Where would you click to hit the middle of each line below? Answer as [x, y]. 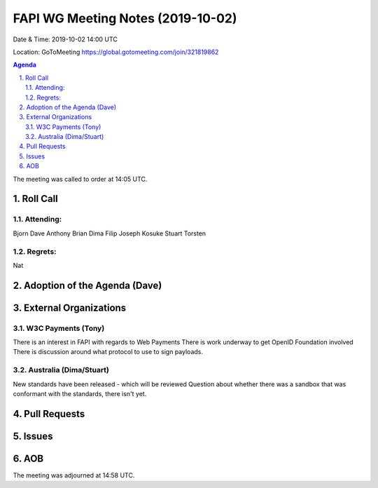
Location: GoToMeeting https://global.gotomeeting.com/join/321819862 [116, 52]
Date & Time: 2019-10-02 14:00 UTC [65, 39]
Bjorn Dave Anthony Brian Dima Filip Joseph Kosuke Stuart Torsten [110, 233]
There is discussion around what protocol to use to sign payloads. [108, 352]
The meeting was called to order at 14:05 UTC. [80, 179]
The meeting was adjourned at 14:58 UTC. [74, 475]
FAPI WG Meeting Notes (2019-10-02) [125, 18]
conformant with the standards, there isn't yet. [80, 394]
